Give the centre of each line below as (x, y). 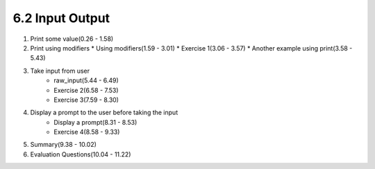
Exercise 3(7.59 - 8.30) (86, 100)
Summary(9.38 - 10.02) (64, 145)
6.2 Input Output (61, 18)
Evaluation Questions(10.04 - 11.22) (81, 154)
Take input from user (60, 71)
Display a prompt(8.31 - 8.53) (95, 122)
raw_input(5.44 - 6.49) (86, 80)
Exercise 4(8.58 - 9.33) (87, 132)
